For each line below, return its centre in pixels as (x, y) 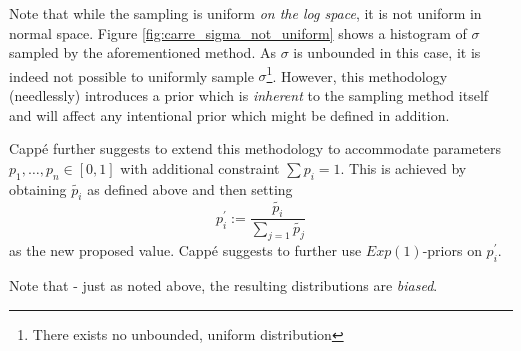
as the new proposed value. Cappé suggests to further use (185, 250)
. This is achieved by (403, 167)
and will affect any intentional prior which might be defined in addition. (229, 114)
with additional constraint (200, 167)
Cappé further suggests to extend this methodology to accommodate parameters (255, 148)
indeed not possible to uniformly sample (131, 75)
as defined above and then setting (190, 188)
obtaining (38, 188)
